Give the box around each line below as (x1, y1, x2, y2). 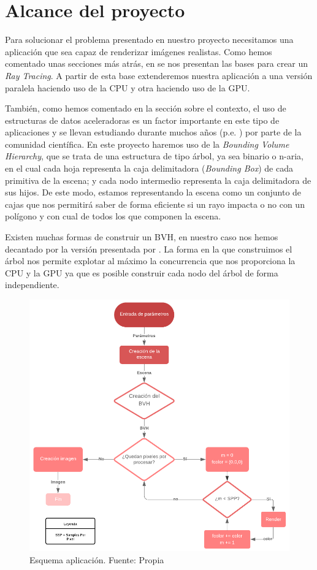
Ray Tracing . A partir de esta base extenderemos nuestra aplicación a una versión (5, 69, 313, 82)
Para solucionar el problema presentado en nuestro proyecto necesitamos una (5, 33, 294, 46)
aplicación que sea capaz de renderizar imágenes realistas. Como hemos (5, 45, 272, 58)
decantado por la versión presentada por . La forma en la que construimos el (5, 242, 292, 255)
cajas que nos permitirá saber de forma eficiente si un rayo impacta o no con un (5, 197, 305, 210)
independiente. (5, 278, 59, 291)
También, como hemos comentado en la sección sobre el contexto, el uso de (5, 102, 286, 115)
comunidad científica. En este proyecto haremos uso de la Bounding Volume (5, 137, 289, 150)
